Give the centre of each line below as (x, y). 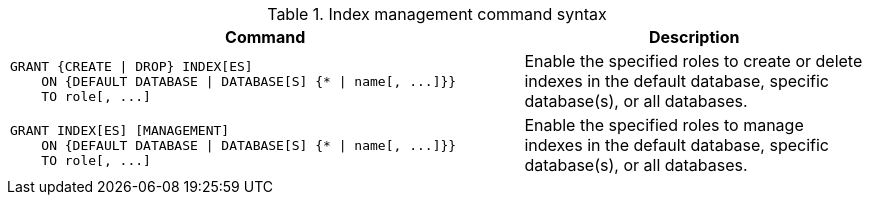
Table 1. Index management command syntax (437, 14)
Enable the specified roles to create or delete (693, 61)
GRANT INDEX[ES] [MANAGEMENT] (120, 130)
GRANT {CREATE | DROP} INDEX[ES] (131, 66)
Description (694, 37)
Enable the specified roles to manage (664, 125)
